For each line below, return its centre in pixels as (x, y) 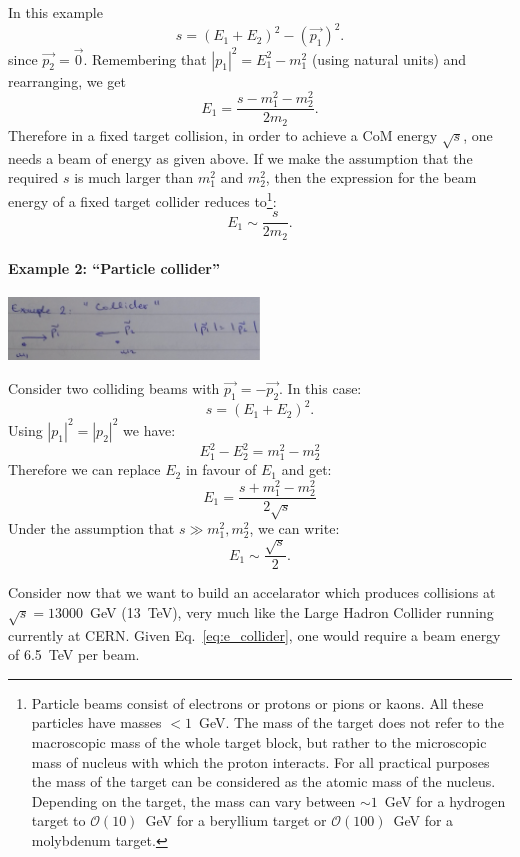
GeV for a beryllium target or (236, 820)
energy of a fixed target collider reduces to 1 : (142, 199)
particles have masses (96, 722)
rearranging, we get (67, 80)
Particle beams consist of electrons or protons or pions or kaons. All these (257, 702)
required (33, 177)
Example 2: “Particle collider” (114, 268)
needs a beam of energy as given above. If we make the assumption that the (240, 157)
